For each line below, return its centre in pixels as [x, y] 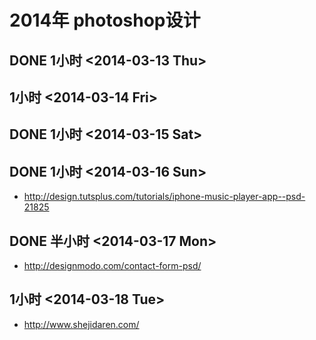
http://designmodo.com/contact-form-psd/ [112, 265]
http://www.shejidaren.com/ [81, 324]
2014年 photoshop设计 [105, 20]
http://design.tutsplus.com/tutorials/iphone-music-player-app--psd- [164, 197]
